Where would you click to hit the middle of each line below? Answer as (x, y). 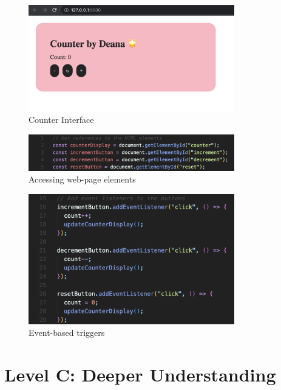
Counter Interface (61, 120)
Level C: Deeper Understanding (140, 374)
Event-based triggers (67, 333)
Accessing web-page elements (82, 179)
